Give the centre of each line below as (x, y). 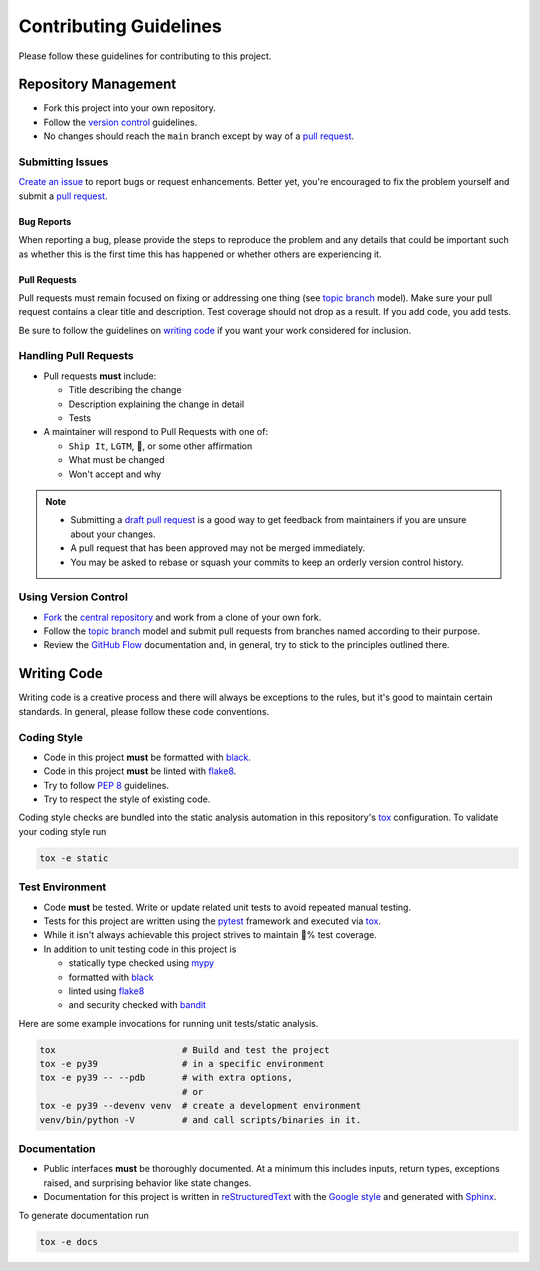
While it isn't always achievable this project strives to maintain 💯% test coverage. (210, 935)
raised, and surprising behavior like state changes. (147, 1182)
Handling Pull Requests (76, 356)
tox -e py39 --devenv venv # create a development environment (200, 1106)
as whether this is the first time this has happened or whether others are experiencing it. (200, 254)
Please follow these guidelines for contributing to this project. (145, 56)
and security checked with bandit (137, 1005)
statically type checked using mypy (141, 963)
